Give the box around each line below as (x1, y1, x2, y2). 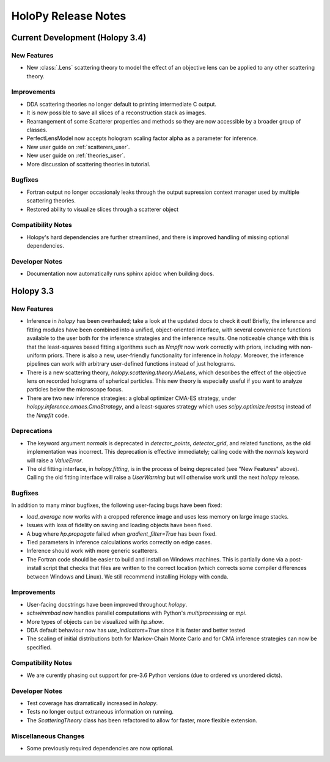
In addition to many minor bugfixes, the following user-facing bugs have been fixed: (11, 501, 222, 509)
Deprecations (11, 427, 53, 435)
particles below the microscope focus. (26, 386, 123, 393)
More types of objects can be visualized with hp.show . (26, 618, 164, 625)
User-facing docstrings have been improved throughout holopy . (26, 601, 188, 608)
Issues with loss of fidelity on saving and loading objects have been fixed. (26, 522, 213, 529)
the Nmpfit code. (26, 412, 70, 419)
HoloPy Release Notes (11, 9, 127, 23)
